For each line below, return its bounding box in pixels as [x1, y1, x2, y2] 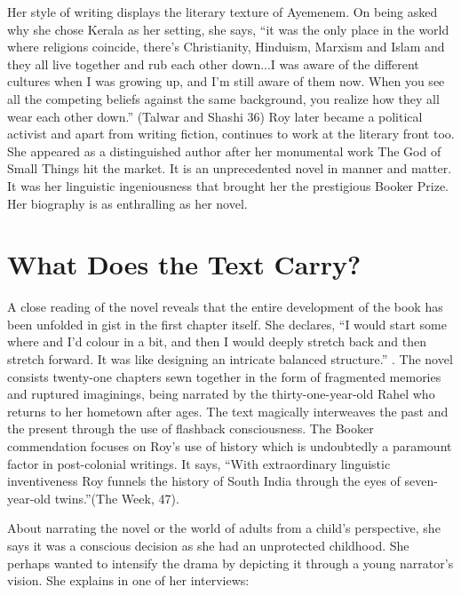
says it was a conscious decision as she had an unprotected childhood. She [7, 535, 409, 554]
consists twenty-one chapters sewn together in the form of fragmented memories [7, 367, 441, 385]
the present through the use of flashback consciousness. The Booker [7, 419, 374, 438]
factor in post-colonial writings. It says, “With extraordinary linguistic [7, 454, 391, 472]
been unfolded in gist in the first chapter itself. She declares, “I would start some [7, 314, 447, 333]
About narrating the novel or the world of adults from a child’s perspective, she [7, 519, 441, 537]
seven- [404, 472, 438, 490]
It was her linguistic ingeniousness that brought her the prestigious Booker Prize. [7, 176, 449, 194]
